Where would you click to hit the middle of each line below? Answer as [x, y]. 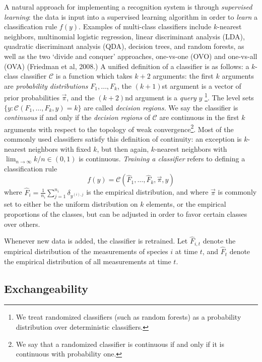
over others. [22, 224]
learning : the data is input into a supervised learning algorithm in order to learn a [131, 16]
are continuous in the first [199, 117]
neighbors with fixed [60, 148]
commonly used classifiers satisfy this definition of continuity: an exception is [123, 139]
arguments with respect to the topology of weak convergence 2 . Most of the [119, 128]
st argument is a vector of [202, 85]
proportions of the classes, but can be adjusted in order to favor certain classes [126, 214]
